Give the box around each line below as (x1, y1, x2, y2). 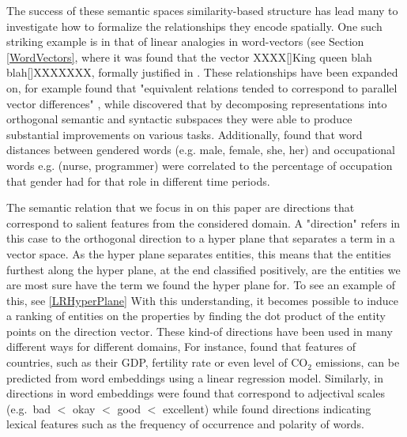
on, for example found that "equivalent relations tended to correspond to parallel (6, 79, 398, 96)
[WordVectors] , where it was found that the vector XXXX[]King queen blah (6, 48, 372, 65)
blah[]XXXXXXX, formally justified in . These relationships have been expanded (6, 64, 398, 81)
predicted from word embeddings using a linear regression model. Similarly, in (6, 369, 384, 386)
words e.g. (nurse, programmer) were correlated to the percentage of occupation (6, 156, 393, 173)
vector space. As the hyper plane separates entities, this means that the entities (6, 245, 391, 262)
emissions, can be (315, 354, 400, 371)
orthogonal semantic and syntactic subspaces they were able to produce (6, 111, 352, 127)
